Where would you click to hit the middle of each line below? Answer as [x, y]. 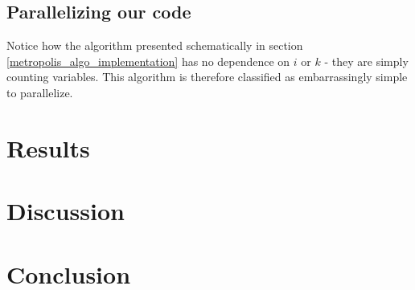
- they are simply [366, 61]
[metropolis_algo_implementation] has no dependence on [148, 61]
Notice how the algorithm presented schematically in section [155, 45]
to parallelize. [40, 92]
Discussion [66, 211]
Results [48, 147]
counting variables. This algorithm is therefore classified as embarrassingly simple [207, 77]
